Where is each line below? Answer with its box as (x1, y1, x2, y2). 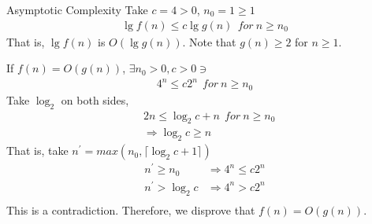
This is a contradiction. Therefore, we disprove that (6, 201, 255, 218)
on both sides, (61, 91, 129, 108)
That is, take (6, 142, 69, 159)
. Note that (182, 33, 236, 50)
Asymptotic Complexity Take (6, 2, 148, 17)
